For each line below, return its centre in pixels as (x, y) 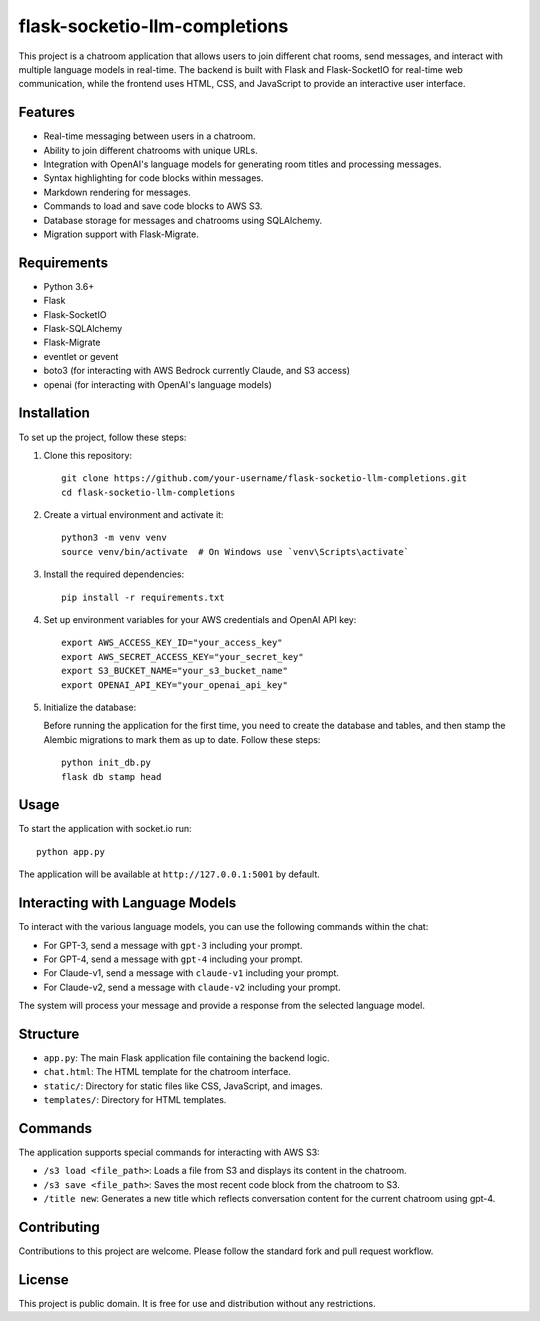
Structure (49, 1033)
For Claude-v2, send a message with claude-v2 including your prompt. (192, 987)
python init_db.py (106, 763)
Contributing (59, 1227)
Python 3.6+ (69, 286)
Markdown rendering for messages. (117, 192)
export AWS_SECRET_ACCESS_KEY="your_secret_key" (182, 656)
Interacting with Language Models (127, 903)
